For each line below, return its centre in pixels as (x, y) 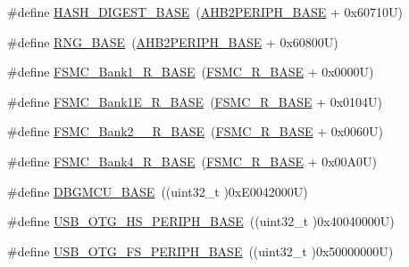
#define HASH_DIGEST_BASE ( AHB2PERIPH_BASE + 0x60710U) (205, 12)
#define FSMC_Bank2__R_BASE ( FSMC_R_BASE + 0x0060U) (196, 131)
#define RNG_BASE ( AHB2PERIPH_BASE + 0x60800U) (173, 41)
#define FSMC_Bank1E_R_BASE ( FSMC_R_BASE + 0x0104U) (195, 101)
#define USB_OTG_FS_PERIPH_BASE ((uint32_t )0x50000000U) (200, 251)
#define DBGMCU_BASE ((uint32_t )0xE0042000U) (158, 191)
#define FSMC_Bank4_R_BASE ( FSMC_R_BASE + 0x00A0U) (192, 161)
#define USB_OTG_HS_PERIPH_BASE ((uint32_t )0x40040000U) (201, 221)
